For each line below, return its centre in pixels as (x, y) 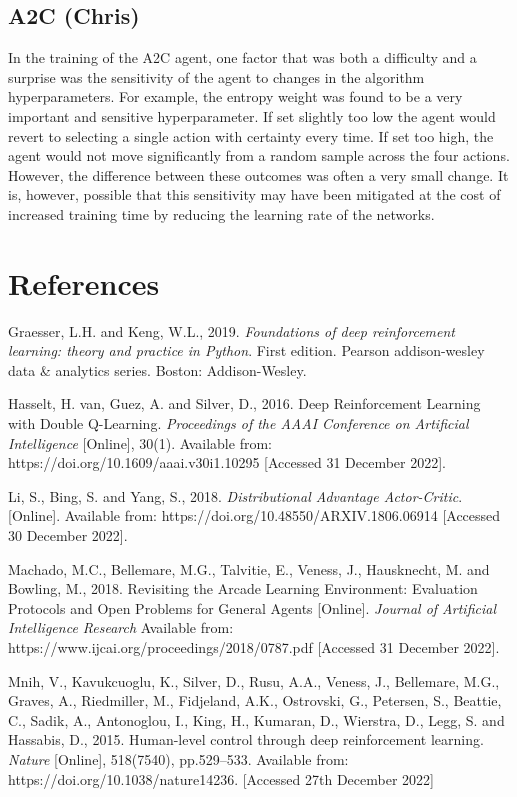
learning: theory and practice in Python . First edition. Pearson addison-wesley (246, 350)
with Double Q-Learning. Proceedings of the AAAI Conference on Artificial (238, 423)
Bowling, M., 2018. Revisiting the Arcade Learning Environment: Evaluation (243, 588)
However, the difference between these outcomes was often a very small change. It (258, 174)
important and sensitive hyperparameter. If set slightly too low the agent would (252, 115)
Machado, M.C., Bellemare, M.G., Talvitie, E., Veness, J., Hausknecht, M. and (249, 568)
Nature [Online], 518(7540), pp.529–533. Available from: (178, 758)
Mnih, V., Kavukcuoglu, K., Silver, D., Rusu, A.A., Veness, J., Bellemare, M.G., (254, 680)
